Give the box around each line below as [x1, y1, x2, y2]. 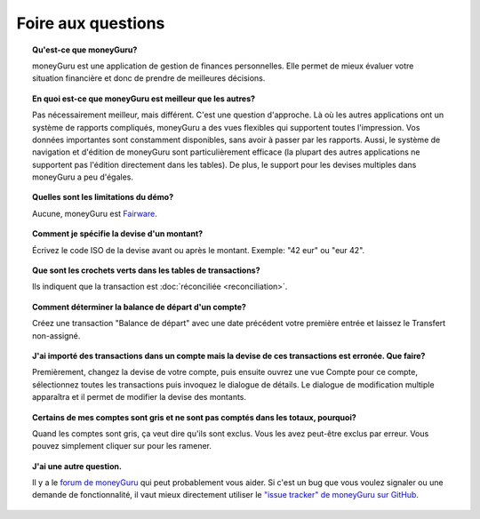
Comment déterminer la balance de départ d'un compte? [32, 301, 246, 312]
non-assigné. [32, 330, 81, 341]
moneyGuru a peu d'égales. [32, 172, 133, 182]
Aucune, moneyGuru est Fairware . [32, 208, 157, 219]
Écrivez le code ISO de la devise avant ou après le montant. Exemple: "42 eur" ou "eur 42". [32, 244, 365, 255]
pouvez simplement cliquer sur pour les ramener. [32, 441, 212, 451]
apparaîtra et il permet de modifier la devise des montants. [32, 392, 247, 403]
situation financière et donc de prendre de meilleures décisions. [32, 73, 266, 84]
